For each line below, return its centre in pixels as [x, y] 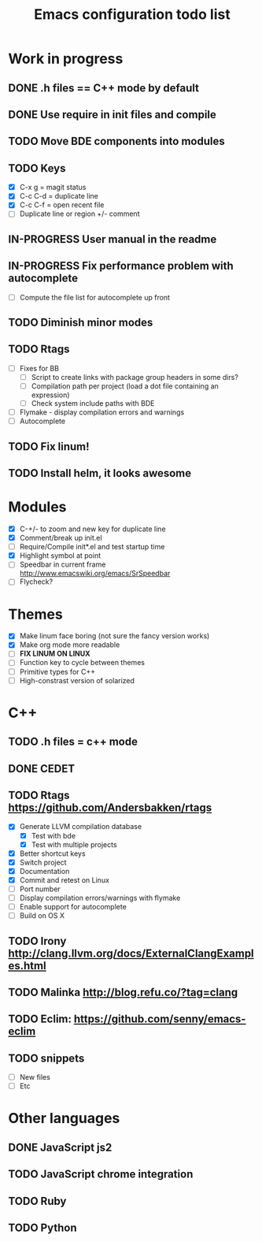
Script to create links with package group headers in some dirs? [135, 377]
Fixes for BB [39, 368]
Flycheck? [36, 582]
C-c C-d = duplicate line [59, 196]
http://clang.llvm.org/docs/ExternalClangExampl [131, 953]
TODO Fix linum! [49, 446]
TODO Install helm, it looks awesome [100, 473]
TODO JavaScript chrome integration [101, 1175]
